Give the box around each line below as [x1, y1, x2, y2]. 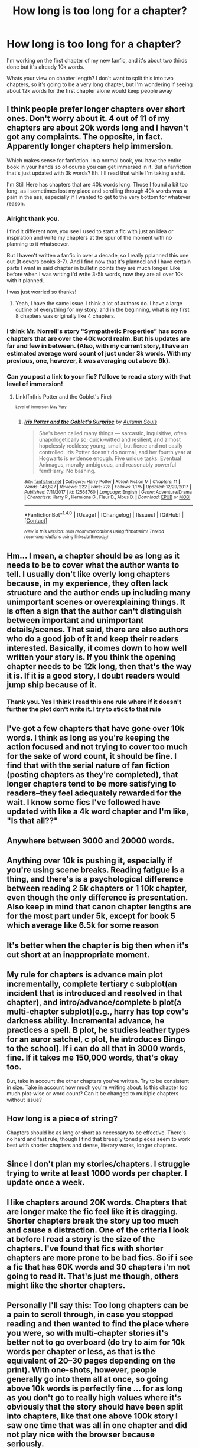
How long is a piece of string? [6, 1113, 118, 1123]
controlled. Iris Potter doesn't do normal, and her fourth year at [38, 448, 192, 455]
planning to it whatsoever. [6, 240, 70, 247]
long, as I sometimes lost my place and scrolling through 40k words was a [6, 187, 187, 194]
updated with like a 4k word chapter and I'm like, [6, 806, 189, 816]
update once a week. [6, 1177, 85, 1188]
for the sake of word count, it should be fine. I [6, 751, 177, 761]
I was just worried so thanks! [6, 288, 77, 296]
